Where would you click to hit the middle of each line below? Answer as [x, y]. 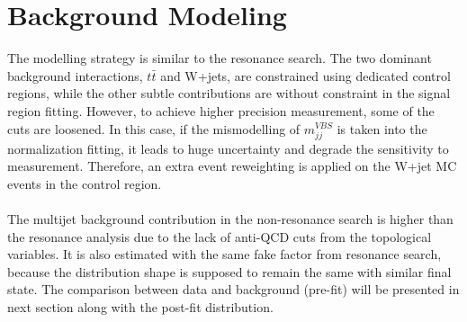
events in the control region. [85, 183]
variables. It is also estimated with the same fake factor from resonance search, [225, 254]
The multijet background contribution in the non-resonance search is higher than [230, 219]
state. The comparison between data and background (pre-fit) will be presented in [233, 289]
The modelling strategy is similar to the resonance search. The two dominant [220, 58]
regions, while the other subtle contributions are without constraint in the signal [229, 93]
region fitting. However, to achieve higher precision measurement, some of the [221, 110]
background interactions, [75, 75]
